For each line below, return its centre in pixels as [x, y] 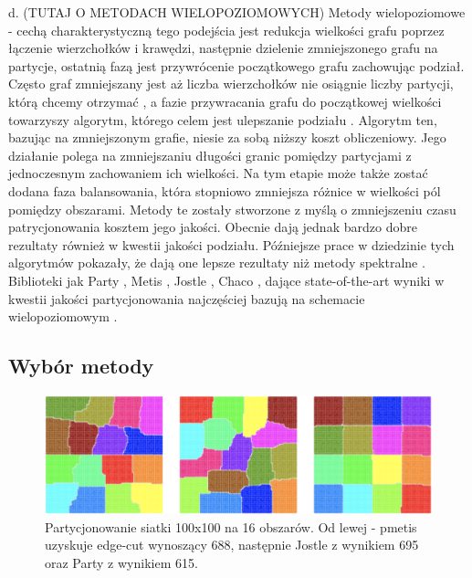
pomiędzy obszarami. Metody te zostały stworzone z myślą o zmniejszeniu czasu [232, 209]
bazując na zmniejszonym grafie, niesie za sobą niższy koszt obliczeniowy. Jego [227, 137]
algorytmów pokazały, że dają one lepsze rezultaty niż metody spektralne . [217, 263]
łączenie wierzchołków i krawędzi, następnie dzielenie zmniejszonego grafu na [223, 48]
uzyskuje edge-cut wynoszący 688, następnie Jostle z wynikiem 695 [232, 545]
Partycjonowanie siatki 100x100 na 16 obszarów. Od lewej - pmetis [231, 526]
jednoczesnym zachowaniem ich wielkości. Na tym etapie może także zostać [218, 173]
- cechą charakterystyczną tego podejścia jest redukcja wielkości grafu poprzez [226, 30]
